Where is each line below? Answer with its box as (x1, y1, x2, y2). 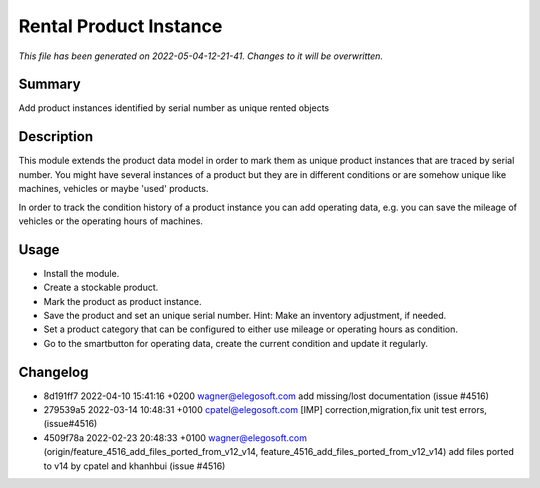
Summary (18, 76, 81, 93)
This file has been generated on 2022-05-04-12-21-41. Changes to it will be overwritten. (18, 50, 384, 62)
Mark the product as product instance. (43, 295, 202, 307)
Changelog (18, 363, 89, 380)
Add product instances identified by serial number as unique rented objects (18, 102, 330, 114)
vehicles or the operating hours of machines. (18, 215, 204, 227)
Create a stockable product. (43, 281, 159, 294)
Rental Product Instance (18, 15, 223, 37)
